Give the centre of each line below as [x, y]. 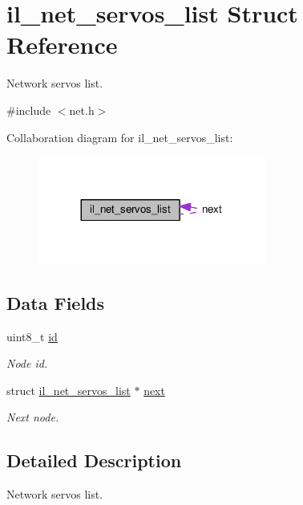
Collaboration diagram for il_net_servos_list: [120, 137]
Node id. [27, 363]
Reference [62, 45]
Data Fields [56, 302]
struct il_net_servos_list [69, 390]
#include [29, 110]
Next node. [33, 417]
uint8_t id [32, 336]
